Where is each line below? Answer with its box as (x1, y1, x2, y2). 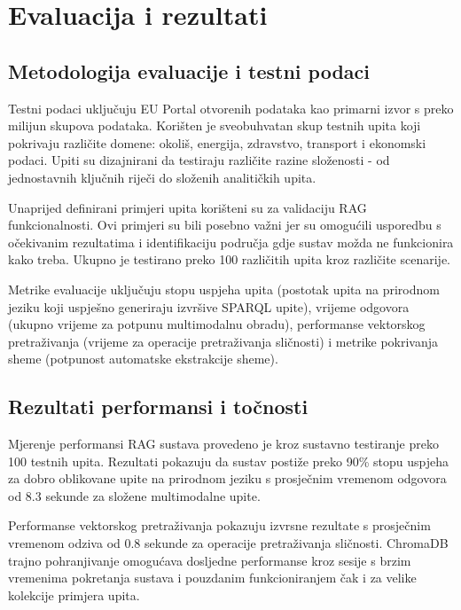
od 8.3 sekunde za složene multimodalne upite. (8, 486, 261, 504)
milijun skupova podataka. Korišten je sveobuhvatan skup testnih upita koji (8, 116, 421, 135)
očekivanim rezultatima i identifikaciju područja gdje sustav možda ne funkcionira (8, 232, 454, 251)
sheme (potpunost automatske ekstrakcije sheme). (8, 349, 278, 368)
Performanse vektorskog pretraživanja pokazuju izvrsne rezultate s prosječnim (8, 516, 431, 535)
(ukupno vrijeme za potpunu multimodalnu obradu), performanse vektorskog (8, 315, 426, 333)
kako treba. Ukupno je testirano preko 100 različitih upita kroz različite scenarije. (8, 250, 450, 269)
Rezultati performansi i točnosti (8, 393, 309, 420)
